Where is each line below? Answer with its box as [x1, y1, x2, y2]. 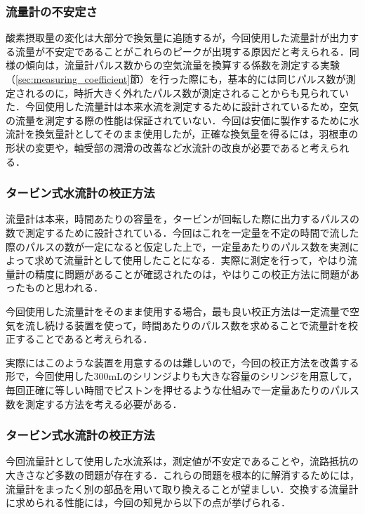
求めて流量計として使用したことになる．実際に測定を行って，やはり [34, 253, 347, 268]
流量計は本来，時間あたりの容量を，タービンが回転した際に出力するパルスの [6, 211, 359, 226]
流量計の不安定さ [6, 2, 98, 20]
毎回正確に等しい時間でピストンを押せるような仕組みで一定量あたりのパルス [6, 382, 359, 397]
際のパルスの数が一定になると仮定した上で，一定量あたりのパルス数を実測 [6, 239, 350, 253]
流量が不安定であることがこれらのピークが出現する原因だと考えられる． [15, 44, 350, 58]
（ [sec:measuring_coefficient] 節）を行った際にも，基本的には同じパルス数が [6, 72, 346, 86]
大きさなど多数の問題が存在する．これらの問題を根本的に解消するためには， [6, 467, 359, 482]
